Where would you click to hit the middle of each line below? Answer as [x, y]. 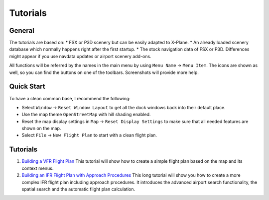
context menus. [38, 168]
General [22, 31]
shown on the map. [41, 129]
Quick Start [27, 87]
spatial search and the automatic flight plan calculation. [78, 189]
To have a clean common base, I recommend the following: [70, 98]
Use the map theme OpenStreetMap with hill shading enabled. [86, 115]
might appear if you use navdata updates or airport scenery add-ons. [80, 56]
